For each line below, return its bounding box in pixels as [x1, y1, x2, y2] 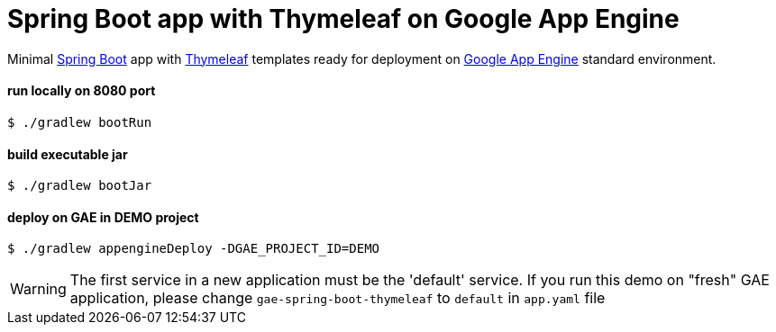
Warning [10, 280, 67, 299]
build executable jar [7, 146, 128, 162]
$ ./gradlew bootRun [7, 114, 152, 130]
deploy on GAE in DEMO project [7, 209, 199, 225]
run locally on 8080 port [7, 83, 156, 99]
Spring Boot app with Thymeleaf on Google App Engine [7, 4, 680, 34]
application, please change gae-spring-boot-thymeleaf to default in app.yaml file [69, 289, 606, 308]
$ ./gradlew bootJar [7, 178, 152, 193]
